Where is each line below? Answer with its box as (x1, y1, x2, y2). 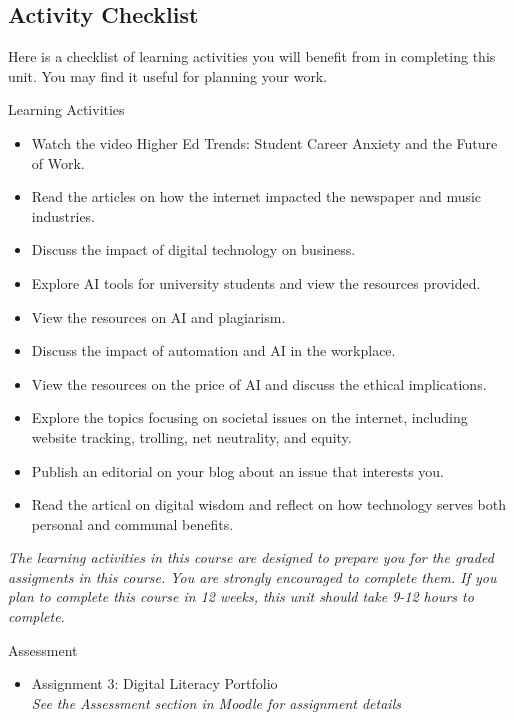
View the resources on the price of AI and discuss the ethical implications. (31, 373, 487, 394)
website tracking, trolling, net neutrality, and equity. (31, 426, 352, 447)
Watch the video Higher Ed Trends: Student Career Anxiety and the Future (31, 132, 498, 153)
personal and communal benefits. (31, 513, 234, 534)
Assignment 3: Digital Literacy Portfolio (31, 673, 278, 694)
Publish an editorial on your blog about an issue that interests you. (31, 460, 444, 481)
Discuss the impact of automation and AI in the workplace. (31, 340, 396, 361)
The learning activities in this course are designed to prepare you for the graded (8, 547, 494, 568)
